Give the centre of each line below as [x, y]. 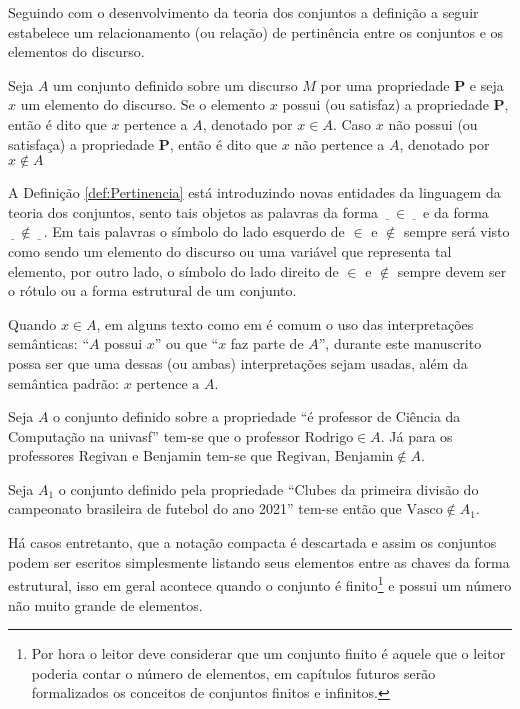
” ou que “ [186, 343]
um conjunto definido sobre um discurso [175, 84]
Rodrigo [329, 437]
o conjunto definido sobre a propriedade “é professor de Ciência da [257, 416]
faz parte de [267, 343]
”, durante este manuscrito [400, 343]
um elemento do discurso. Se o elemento [143, 104]
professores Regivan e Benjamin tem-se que [140, 455]
